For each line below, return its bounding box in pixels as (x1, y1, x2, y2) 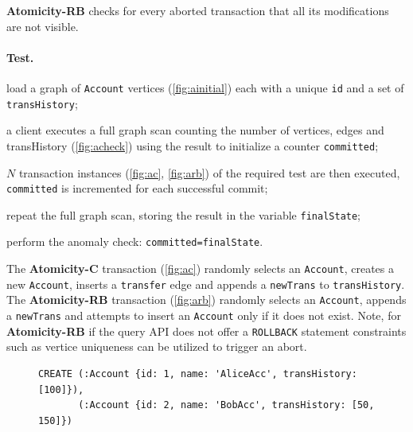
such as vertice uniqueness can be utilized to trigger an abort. (6, 338, 307, 355)
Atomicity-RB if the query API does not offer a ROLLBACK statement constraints (6, 322, 407, 339)
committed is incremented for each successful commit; (6, 180, 268, 197)
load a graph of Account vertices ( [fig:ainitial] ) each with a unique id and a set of (6, 79, 404, 95)
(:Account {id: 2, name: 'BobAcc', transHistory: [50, (78, 399, 375, 411)
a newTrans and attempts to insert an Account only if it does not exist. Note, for (6, 307, 401, 324)
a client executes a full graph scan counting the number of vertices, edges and (6, 122, 384, 138)
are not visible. (6, 18, 79, 34)
